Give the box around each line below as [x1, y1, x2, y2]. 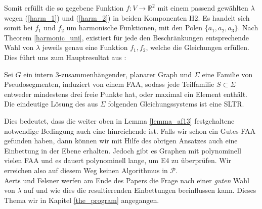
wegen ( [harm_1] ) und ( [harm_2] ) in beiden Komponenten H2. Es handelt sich [4, 12, 250, 23]
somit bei [4, 22, 33, 33]
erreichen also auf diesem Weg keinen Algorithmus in [4, 165, 168, 175]
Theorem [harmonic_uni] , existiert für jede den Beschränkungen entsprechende [4, 32, 249, 42]
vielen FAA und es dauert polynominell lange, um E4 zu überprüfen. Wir [4, 155, 232, 166]
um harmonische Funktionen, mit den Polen [66, 22, 203, 33]
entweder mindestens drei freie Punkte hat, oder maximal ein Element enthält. [4, 88, 247, 99]
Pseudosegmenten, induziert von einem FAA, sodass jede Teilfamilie [4, 79, 214, 89]
